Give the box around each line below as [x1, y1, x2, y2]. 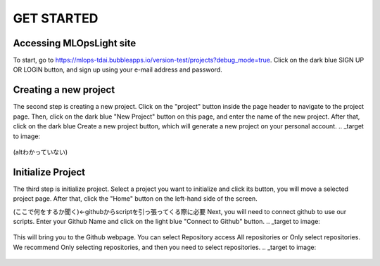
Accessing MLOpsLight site [13, 37, 137, 49]
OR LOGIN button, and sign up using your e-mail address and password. [13, 65, 223, 74]
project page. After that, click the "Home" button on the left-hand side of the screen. [13, 194, 258, 203]
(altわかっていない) [13, 147, 68, 156]
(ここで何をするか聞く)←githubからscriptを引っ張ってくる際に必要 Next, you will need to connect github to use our [13, 207, 347, 215]
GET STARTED [13, 11, 99, 26]
